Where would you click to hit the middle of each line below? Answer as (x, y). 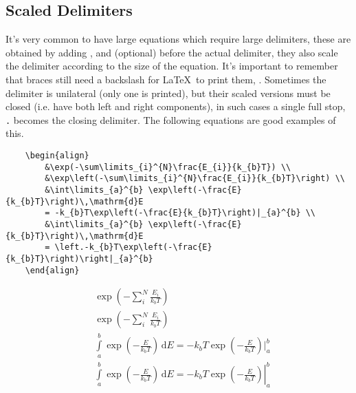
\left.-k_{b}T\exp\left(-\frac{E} (133, 247)
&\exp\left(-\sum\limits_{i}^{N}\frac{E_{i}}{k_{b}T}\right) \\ (195, 179)
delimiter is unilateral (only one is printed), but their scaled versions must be (168, 93)
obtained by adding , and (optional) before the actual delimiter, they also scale (172, 52)
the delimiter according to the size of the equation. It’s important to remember (172, 66)
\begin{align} (57, 156)
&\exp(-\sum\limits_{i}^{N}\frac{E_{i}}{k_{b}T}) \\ (168, 167)
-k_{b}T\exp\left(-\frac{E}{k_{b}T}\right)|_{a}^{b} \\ (185, 213)
